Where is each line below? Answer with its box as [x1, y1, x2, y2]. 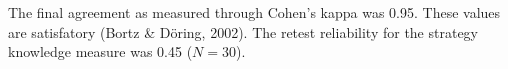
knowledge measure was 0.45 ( [8, 41, 193, 62]
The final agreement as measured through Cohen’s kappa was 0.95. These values [8, 2, 501, 22]
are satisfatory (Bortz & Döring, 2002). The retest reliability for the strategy [8, 21, 479, 42]
